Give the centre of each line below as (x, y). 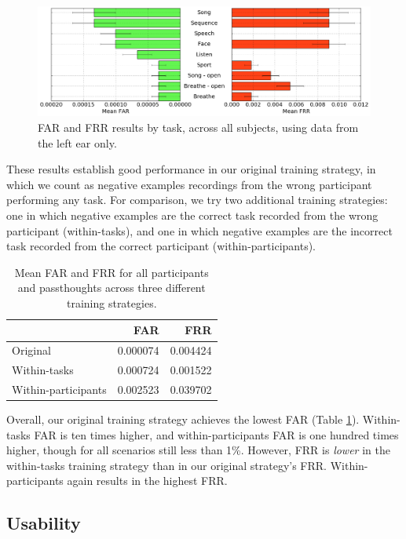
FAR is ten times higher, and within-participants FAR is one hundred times (216, 434)
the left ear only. (77, 142)
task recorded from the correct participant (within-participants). (161, 246)
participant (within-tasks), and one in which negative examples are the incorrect (199, 230)
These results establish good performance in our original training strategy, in (191, 169)
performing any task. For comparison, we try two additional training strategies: (197, 200)
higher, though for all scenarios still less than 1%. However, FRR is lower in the (198, 450)
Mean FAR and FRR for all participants (112, 272)
